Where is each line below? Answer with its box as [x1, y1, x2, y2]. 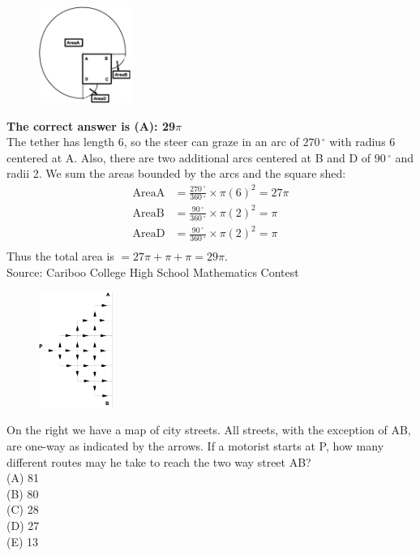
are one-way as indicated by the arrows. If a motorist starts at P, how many [6, 437, 384, 454]
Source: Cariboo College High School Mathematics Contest [6, 263, 299, 280]
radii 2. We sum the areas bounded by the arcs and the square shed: [6, 165, 346, 182]
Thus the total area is [6, 248, 114, 265]
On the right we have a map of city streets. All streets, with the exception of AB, [6, 421, 411, 438]
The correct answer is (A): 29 [6, 117, 175, 134]
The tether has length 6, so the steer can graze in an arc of [6, 133, 299, 150]
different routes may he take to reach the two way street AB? [6, 453, 311, 470]
